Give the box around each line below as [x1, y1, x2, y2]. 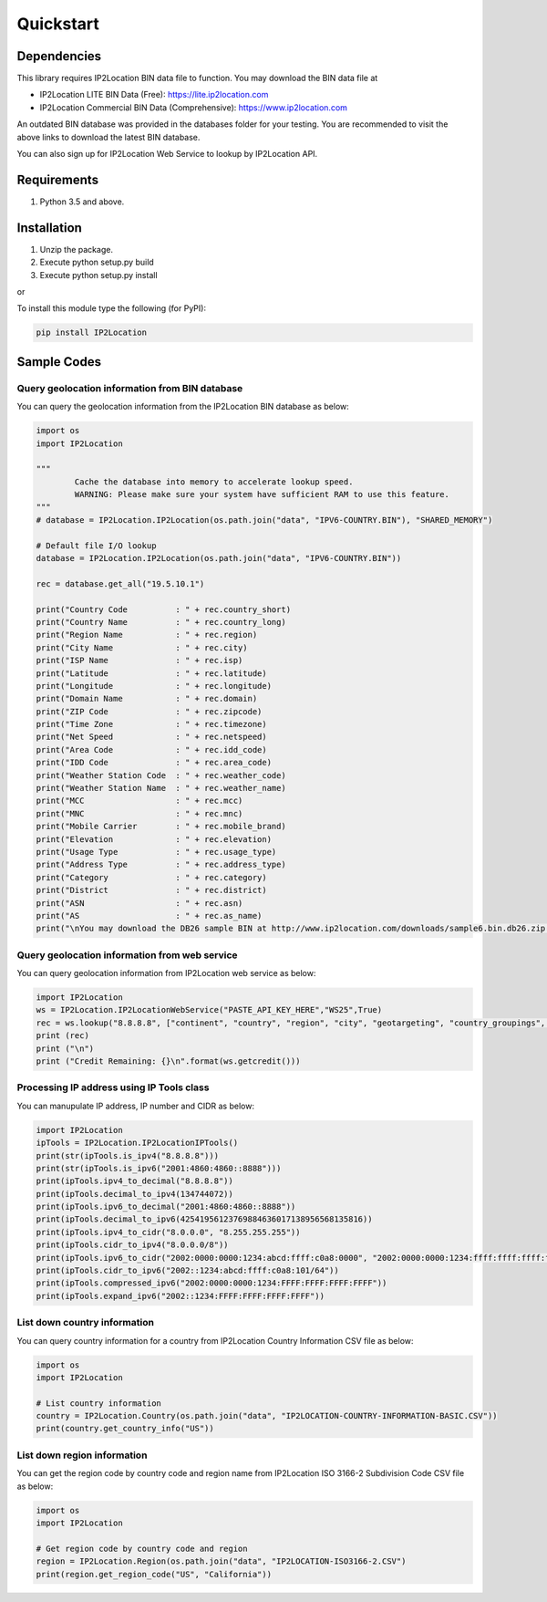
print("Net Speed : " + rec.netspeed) [36, 732, 268, 743]
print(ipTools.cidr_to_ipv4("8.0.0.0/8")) [36, 1240, 229, 1250]
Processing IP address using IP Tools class [16, 1081, 210, 1094]
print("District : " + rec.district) [36, 885, 268, 896]
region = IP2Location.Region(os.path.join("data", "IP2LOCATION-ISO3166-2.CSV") [36, 1556, 407, 1566]
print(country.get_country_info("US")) [36, 1423, 214, 1434]
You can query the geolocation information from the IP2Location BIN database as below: [16, 401, 350, 412]
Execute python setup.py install [39, 269, 159, 280]
